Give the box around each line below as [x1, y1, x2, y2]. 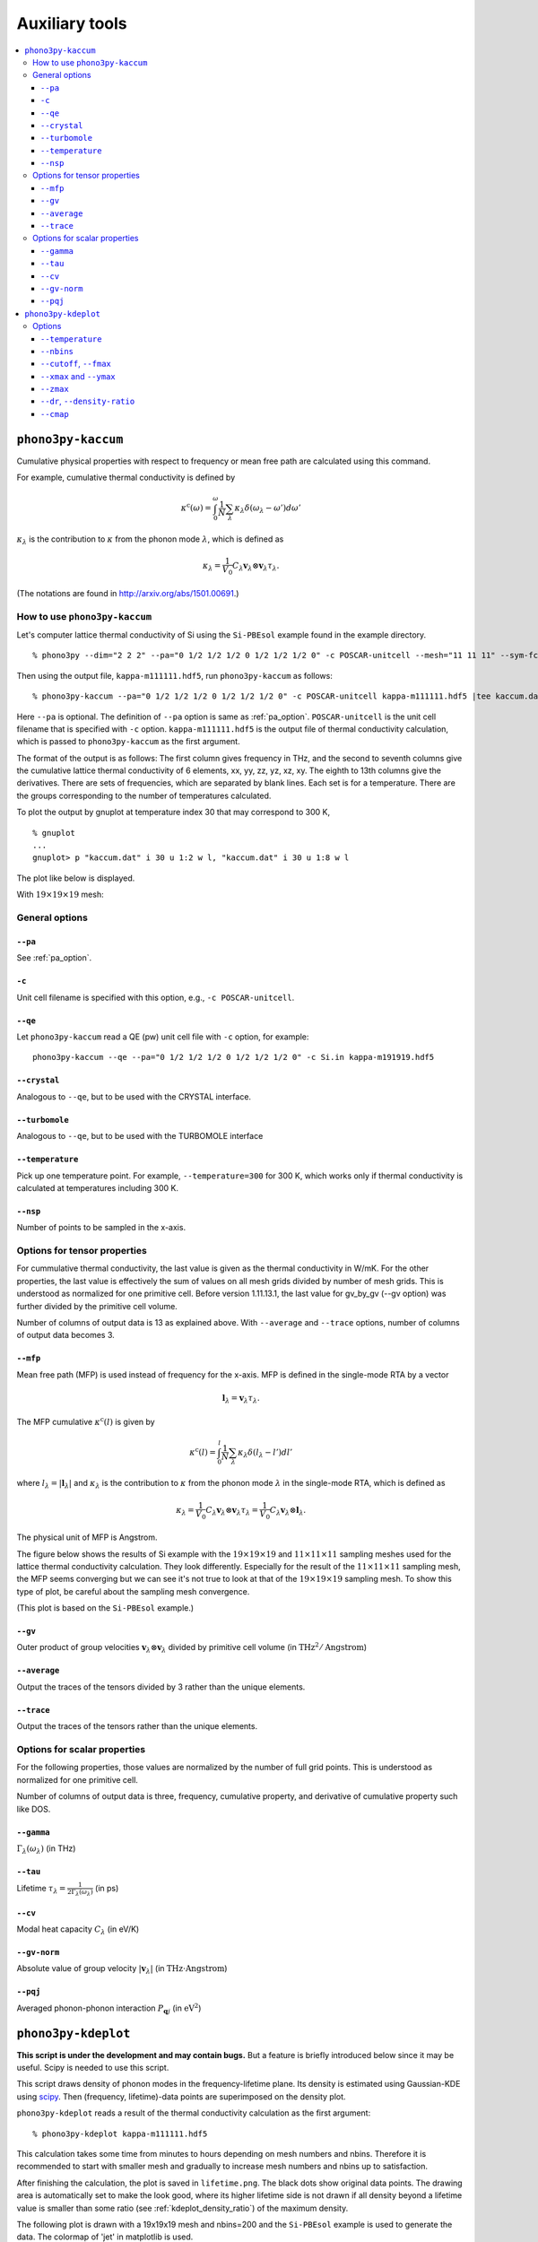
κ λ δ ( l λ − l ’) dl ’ [238, 1447, 293, 1459]
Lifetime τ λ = [16, 1883, 66, 1896]
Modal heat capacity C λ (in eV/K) [16, 1924, 140, 1936]
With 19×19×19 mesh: [16, 889, 104, 900]
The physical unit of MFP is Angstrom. [16, 1532, 158, 1542]
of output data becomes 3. [16, 1330, 116, 1341]
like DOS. [16, 1803, 51, 1814]
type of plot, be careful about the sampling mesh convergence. [16, 1586, 250, 1596]
